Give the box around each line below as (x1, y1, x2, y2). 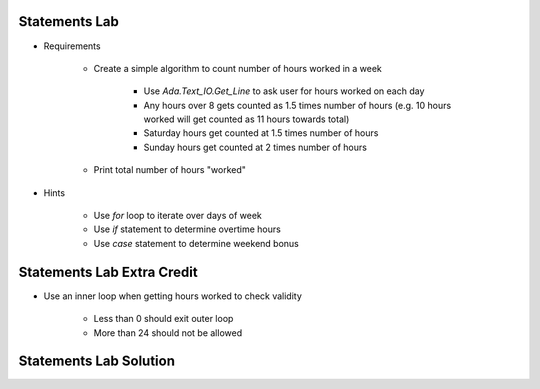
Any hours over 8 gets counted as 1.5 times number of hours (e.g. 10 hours (143, 99, 452, 111)
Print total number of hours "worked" (93, 164, 247, 176)
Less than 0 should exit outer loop (93, 313, 234, 325)
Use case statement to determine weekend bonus (93, 237, 300, 249)
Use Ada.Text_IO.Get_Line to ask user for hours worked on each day (143, 85, 425, 97)
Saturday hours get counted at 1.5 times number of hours (143, 127, 379, 139)
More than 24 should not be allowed (93, 326, 243, 339)
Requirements (43, 40, 101, 52)
